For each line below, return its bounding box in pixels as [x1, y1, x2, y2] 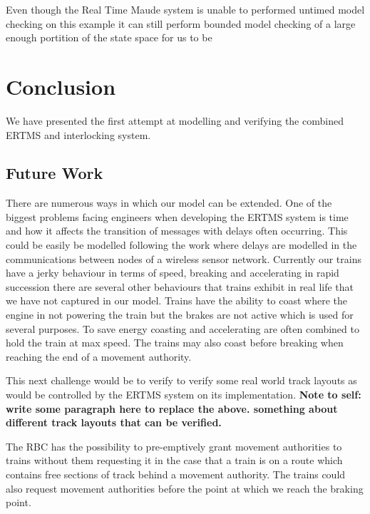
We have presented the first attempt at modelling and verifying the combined [6, 113, 344, 128]
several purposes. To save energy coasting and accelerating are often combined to [6, 321, 359, 336]
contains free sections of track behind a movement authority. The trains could [6, 466, 346, 481]
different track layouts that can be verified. [6, 415, 222, 430]
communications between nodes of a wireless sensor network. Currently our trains [6, 251, 361, 266]
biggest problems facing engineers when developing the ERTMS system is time [6, 209, 349, 224]
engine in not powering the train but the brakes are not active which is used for [6, 307, 354, 322]
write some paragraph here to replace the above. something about [6, 401, 338, 416]
